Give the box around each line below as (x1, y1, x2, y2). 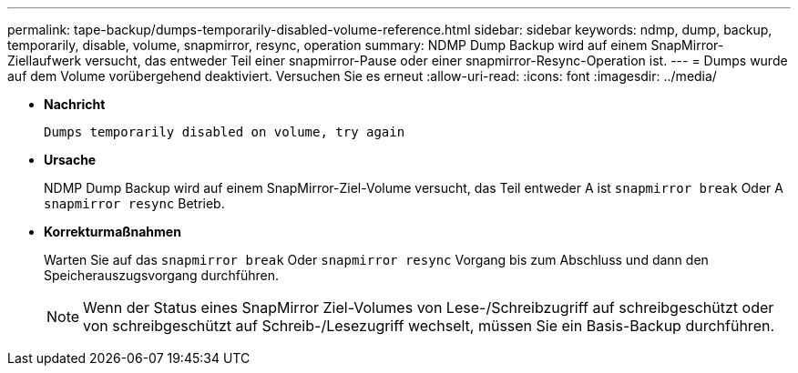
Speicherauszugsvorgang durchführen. (44, 267, 280, 283)
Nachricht (44, 96, 106, 112)
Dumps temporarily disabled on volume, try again (44, 125, 405, 139)
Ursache (44, 152, 97, 167)
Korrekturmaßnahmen (44, 224, 181, 239)
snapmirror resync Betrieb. (44, 196, 225, 211)
